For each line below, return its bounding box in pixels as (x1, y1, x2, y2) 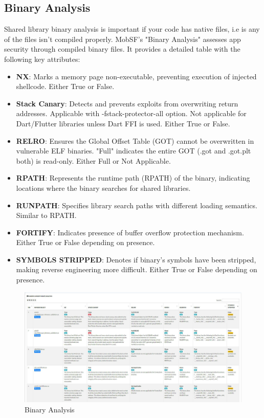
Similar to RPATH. (16, 210, 77, 221)
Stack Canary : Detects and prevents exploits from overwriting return (16, 98, 238, 108)
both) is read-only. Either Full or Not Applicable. (16, 155, 171, 166)
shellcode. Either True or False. (16, 81, 115, 92)
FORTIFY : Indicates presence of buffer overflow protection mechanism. (16, 227, 244, 237)
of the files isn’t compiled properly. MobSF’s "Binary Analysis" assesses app (4, 33, 241, 44)
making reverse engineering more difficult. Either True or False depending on (16, 264, 257, 275)
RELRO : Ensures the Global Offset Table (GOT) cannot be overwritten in (16, 135, 254, 146)
